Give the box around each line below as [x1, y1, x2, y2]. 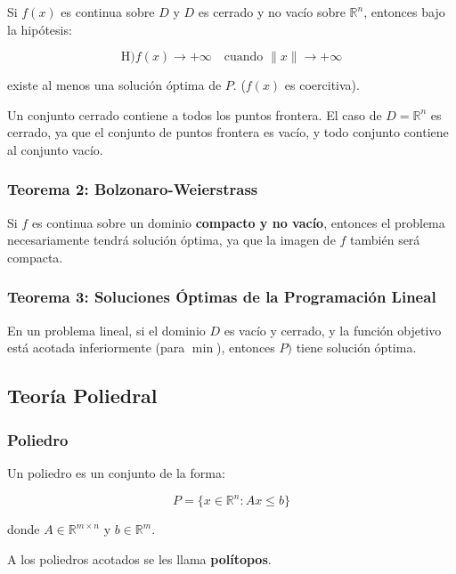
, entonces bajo [363, 3, 445, 20]
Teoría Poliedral [7, 382, 158, 409]
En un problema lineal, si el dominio [7, 320, 206, 339]
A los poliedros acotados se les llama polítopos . [7, 549, 272, 568]
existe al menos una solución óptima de [7, 76, 222, 94]
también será [350, 230, 420, 249]
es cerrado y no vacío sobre [198, 3, 346, 20]
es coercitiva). [284, 76, 360, 94]
